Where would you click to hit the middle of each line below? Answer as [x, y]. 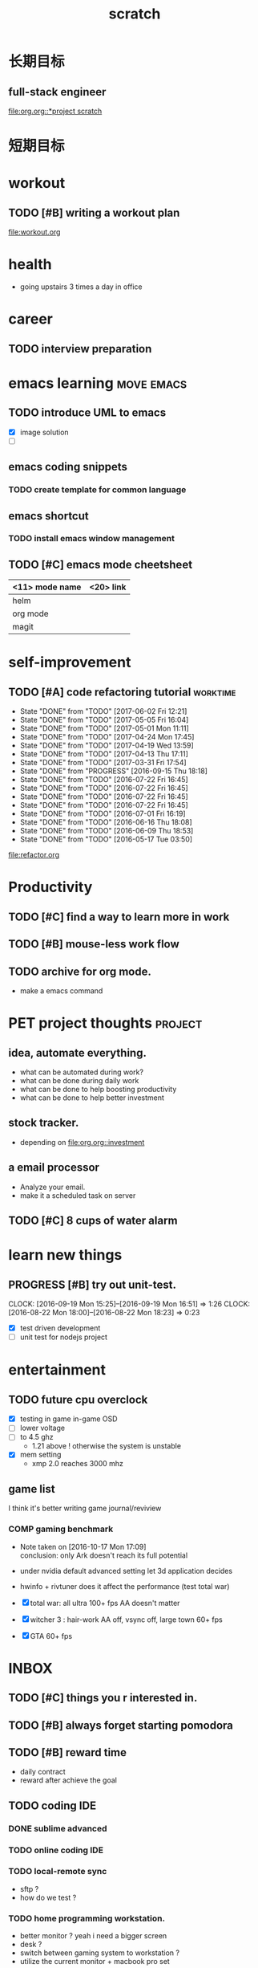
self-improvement [70, 662]
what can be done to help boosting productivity [98, 1090]
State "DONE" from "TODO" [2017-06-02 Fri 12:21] [103, 711]
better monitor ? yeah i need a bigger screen [93, 1936]
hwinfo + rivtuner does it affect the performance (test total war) [125, 1586]
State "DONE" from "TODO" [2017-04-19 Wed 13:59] [107, 746]
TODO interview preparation [80, 349]
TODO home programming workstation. [87, 1918]
